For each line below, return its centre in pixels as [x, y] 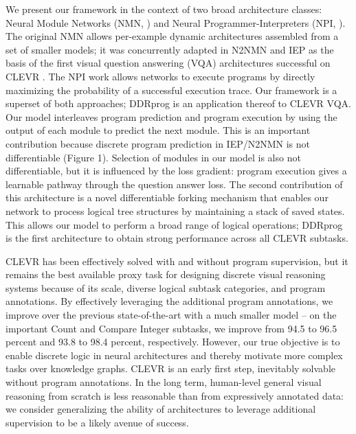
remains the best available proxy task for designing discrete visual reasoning [166, 274]
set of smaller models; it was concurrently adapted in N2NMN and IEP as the [170, 49]
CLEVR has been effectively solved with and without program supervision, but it [177, 261]
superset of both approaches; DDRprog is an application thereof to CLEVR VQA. [178, 103]
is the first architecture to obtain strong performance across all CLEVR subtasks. [177, 238]
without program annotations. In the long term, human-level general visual [164, 382]
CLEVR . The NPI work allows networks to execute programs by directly [160, 76]
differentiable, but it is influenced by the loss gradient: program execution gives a [176, 171]
